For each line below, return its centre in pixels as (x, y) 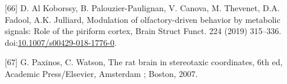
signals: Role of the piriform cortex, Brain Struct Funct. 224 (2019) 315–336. (143, 31)
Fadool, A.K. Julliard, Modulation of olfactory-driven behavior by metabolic (143, 19)
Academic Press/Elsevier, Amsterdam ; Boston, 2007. (101, 73)
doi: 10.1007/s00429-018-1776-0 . (61, 42)
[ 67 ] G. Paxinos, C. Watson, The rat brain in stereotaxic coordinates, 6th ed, (144, 62)
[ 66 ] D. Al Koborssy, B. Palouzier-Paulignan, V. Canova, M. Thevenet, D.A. (142, 8)
